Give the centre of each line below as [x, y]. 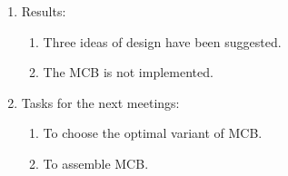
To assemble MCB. [96, 163]
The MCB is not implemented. [128, 72]
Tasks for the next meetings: [100, 102]
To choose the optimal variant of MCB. [153, 133]
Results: [44, 11]
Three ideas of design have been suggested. [162, 41]
